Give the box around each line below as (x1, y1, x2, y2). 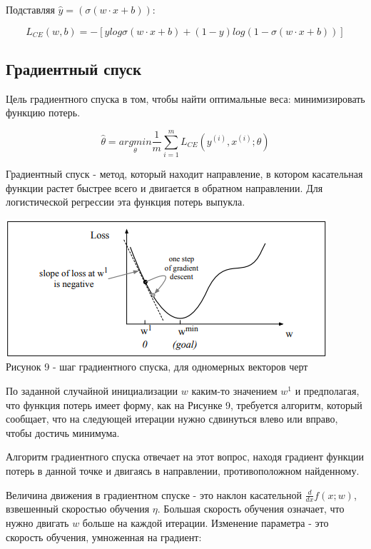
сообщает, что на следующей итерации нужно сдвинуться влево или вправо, (6, 411, 338, 426)
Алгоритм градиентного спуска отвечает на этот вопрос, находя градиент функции (6, 449, 365, 464)
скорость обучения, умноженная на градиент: (6, 529, 202, 544)
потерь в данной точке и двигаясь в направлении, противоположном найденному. (6, 463, 360, 478)
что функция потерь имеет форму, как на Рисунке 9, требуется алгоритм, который (6, 397, 362, 412)
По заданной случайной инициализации (6, 383, 178, 398)
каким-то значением (191, 383, 278, 398)
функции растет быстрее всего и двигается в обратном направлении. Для (6, 180, 323, 195)
